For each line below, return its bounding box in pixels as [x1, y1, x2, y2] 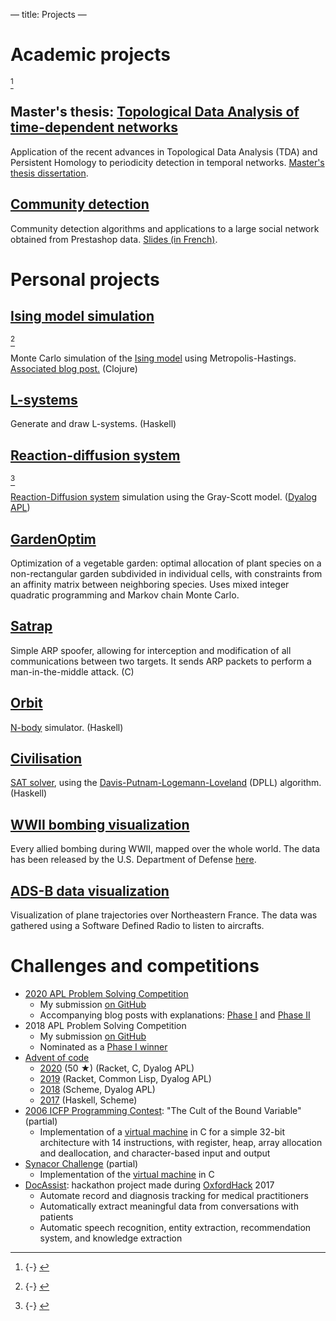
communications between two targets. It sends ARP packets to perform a [10, 655, 312, 667]
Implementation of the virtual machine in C [39, 1169, 215, 1180]
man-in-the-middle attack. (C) [10, 665, 135, 678]
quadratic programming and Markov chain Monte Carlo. [10, 589, 240, 601]
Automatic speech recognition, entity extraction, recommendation [39, 1222, 312, 1233]
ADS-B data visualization [10, 882, 170, 899]
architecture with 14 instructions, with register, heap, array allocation [39, 1137, 323, 1148]
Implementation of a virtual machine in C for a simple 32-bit [39, 1126, 286, 1138]
